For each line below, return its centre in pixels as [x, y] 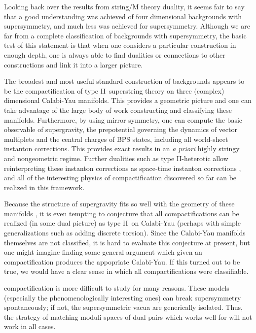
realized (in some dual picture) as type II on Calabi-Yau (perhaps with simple [122, 223]
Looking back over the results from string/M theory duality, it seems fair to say [124, 6]
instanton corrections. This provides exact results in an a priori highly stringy [122, 149]
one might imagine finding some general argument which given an [103, 252]
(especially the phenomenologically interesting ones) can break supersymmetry [123, 297]
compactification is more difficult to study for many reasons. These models [117, 288]
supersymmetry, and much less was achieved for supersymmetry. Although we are [127, 26]
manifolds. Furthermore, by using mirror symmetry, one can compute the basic [123, 119]
